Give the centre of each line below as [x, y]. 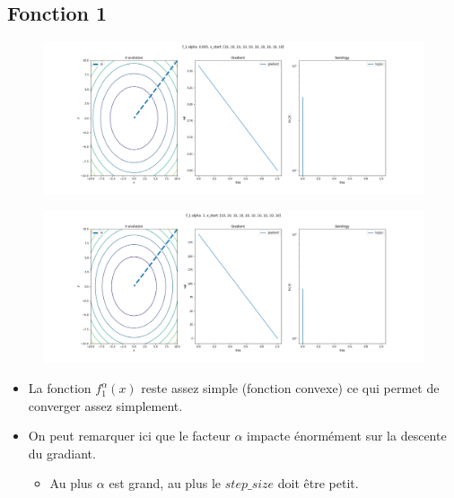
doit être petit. [318, 483]
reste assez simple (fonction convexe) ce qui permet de [290, 388]
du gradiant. [62, 453]
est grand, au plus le [165, 483]
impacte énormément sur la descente [347, 436]
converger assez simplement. [105, 405]
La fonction [60, 388]
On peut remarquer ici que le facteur [129, 436]
